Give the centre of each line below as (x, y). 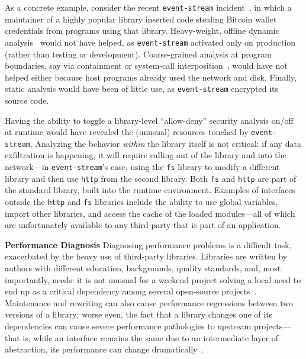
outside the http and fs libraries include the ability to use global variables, (141, 201)
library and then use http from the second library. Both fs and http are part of (151, 178)
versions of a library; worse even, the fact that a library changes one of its (139, 314)
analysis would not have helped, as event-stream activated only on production (150, 42)
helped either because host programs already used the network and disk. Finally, (151, 77)
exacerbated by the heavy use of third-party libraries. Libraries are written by (146, 256)
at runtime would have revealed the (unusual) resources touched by (127, 132)
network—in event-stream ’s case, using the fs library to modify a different (142, 167)
